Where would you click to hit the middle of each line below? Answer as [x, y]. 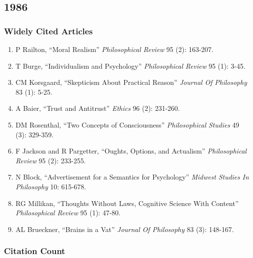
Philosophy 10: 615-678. [51, 186]
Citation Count [35, 251]
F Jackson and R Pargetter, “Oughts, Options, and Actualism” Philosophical [131, 151]
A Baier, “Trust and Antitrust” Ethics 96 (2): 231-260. [98, 108]
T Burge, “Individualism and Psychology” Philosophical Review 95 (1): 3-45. [130, 65]
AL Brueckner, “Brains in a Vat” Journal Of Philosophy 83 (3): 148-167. [125, 229]
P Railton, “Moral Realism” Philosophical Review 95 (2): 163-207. [114, 49]
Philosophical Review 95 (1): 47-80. [68, 213]
